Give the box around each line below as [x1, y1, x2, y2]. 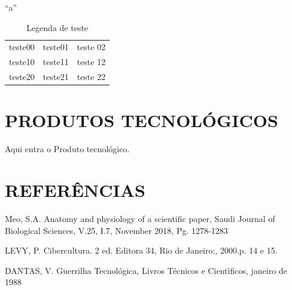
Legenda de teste [26, 21, 89, 33]
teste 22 [77, 70, 106, 83]
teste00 [9, 41, 35, 53]
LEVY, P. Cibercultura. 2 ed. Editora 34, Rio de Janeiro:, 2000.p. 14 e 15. [5, 244, 278, 257]
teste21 [42, 70, 69, 83]
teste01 [42, 41, 69, 53]
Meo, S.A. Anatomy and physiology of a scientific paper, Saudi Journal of [5, 212, 275, 225]
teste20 [9, 70, 35, 83]
